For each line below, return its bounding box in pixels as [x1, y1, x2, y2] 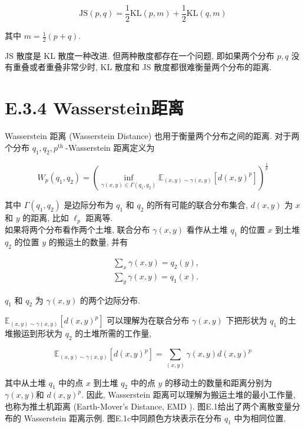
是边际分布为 [64, 198, 114, 210]
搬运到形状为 [12, 327, 62, 339]
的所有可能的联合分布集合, [147, 198, 248, 210]
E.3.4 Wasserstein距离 [5, 95, 184, 120]
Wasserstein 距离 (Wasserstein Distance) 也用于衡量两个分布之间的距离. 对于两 [5, 130, 300, 142]
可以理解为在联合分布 [107, 314, 190, 326]
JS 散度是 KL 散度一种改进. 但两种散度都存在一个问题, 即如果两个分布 [5, 49, 274, 61]
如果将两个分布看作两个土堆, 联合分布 [5, 223, 150, 236]
